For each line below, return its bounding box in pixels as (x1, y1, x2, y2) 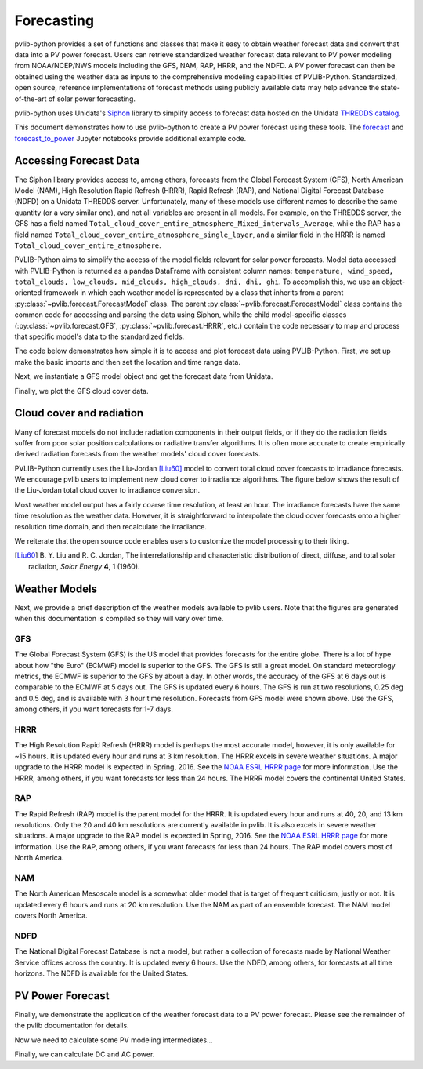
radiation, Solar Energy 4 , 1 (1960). (28, 562, 140, 571)
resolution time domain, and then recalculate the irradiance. (14, 522, 208, 531)
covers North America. (14, 911, 88, 921)
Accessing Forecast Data (14, 154, 140, 168)
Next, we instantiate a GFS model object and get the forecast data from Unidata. (14, 372, 273, 381)
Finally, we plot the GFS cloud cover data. (14, 386, 149, 395)
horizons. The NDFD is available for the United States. (14, 969, 189, 978)
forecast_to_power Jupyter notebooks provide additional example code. (14, 133, 247, 143)
